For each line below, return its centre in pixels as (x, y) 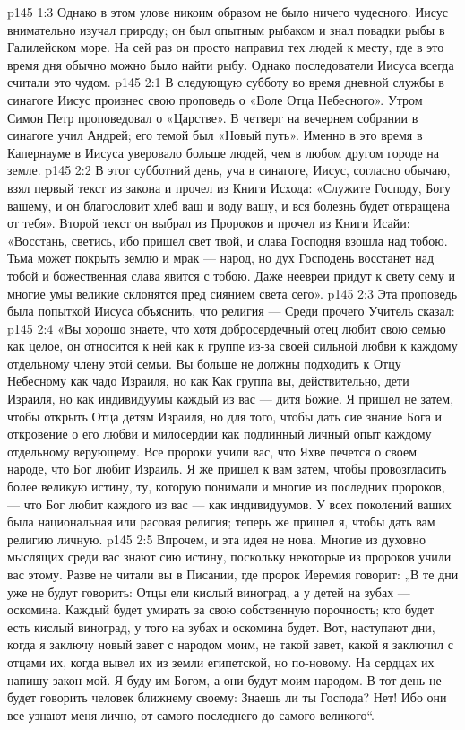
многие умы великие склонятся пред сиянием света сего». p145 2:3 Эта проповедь (232, 293)
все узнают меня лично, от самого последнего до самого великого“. (191, 714)
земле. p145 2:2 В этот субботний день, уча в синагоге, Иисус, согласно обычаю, (229, 170)
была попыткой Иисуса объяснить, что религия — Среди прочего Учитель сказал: (231, 311)
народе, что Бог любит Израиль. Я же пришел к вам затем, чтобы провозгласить (227, 469)
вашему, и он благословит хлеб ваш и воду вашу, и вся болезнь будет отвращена (228, 205)
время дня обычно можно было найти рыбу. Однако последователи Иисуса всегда (231, 64)
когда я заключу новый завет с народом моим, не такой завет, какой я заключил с (230, 644)
